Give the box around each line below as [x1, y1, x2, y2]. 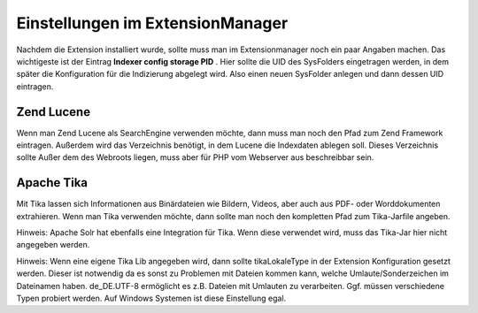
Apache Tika [16, 175, 89, 190]
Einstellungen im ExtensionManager [16, 13, 289, 33]
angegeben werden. [16, 240, 90, 250]
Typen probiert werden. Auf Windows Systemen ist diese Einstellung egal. [16, 293, 287, 304]
